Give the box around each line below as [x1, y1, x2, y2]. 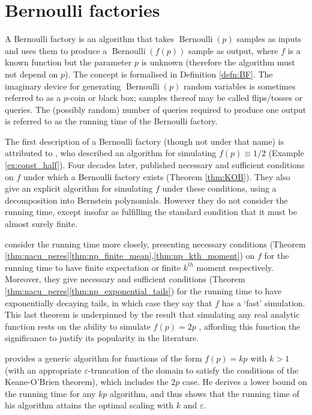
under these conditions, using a [162, 182, 277, 195]
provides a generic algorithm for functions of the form [5, 351, 202, 364]
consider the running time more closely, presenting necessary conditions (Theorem [5, 237, 306, 250]
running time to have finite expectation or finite [5, 261, 181, 273]
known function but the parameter [5, 56, 132, 68]
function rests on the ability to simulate [5, 320, 151, 332]
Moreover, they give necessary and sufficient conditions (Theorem [5, 273, 245, 285]
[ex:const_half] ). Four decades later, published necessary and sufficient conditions [5, 159, 305, 171]
